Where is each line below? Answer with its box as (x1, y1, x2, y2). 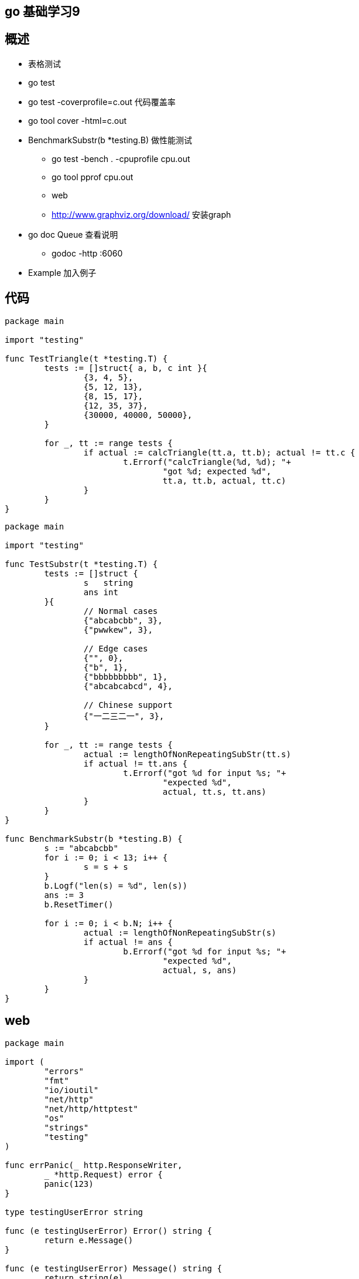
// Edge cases (83, 643, 148, 653)
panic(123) (44, 1179, 94, 1189)
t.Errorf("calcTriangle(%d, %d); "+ (123, 457, 291, 467)
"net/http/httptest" (44, 1103, 138, 1113)
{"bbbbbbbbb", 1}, (83, 671, 168, 681)
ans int (83, 587, 118, 597)
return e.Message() (44, 1235, 134, 1245)
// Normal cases (83, 606, 158, 616)
